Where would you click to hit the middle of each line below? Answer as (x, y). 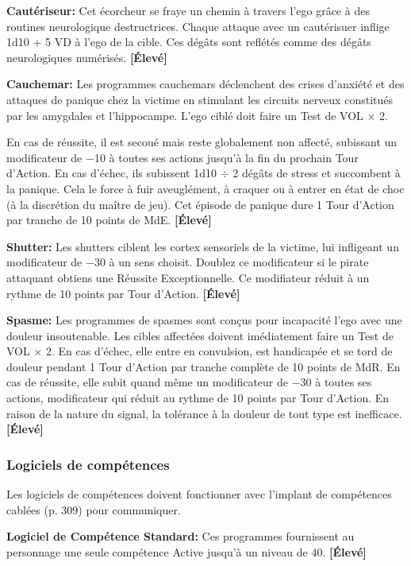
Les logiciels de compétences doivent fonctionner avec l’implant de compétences (199, 494)
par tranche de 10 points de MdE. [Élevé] (109, 220)
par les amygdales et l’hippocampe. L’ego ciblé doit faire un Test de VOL (185, 115)
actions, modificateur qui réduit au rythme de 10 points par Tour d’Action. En (198, 398)
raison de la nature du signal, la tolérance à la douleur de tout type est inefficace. (204, 413)
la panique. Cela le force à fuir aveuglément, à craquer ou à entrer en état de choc (205, 188)
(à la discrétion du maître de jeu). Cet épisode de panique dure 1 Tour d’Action (200, 204)
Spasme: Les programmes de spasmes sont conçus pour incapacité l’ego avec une (204, 320)
